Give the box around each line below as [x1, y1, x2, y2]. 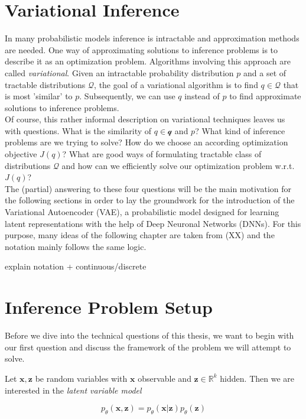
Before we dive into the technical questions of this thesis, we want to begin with [5, 329, 294, 342]
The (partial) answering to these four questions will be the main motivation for [5, 182, 292, 194]
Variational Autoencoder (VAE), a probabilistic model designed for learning [5, 206, 279, 218]
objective [5, 148, 37, 160]
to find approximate [229, 90, 301, 102]
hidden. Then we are [220, 372, 294, 384]
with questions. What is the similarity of [5, 124, 152, 137]
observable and [138, 372, 191, 384]
